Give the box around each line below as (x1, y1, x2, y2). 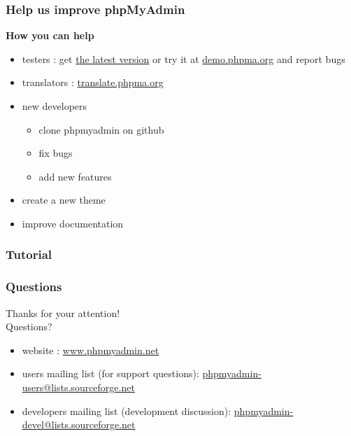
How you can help (6, 28, 94, 43)
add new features (38, 169, 112, 183)
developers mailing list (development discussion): (22, 403, 231, 418)
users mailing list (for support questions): (22, 366, 199, 381)
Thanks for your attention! (6, 305, 120, 320)
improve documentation (22, 216, 124, 230)
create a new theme (22, 192, 106, 207)
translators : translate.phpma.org (22, 75, 164, 90)
